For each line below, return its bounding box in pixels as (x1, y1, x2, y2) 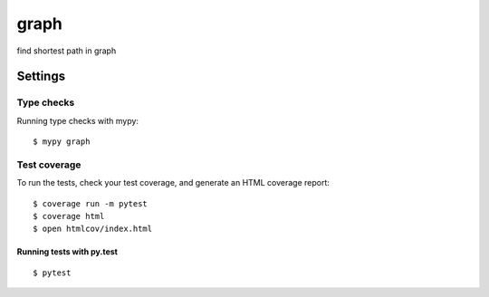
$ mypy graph (33, 137, 91, 147)
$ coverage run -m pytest (33, 198, 149, 208)
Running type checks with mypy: (16, 115, 139, 126)
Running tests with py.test (16, 246, 118, 257)
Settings (16, 69, 66, 84)
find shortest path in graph (16, 45, 117, 56)
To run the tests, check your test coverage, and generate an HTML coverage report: (16, 177, 331, 188)
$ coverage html (33, 211, 105, 222)
